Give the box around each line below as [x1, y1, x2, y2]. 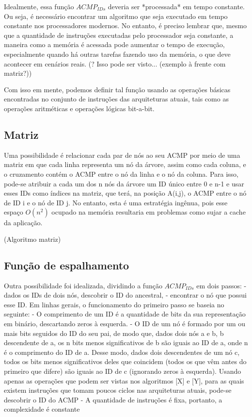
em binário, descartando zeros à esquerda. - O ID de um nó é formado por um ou [4, 318, 246, 329]
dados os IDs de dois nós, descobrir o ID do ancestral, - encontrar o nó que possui [4, 290, 247, 300]
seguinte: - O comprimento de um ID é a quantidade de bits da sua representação [4, 309, 246, 319]
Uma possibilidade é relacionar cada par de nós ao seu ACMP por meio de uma [4, 150, 240, 160]
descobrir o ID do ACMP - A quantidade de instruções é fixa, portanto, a [4, 394, 222, 404]
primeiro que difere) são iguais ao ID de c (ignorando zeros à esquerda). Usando [4, 366, 241, 376]
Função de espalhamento [4, 257, 129, 272]
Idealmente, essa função [4, 1, 74, 11]
